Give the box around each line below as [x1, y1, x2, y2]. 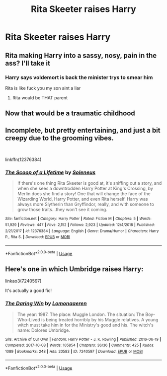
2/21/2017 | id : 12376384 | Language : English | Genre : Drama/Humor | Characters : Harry [5, 228, 159, 233]
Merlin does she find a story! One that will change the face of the [17, 191, 151, 197]
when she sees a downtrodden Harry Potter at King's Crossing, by [17, 185, 153, 192]
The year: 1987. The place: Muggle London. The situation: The [17, 311, 145, 317]
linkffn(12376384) [5, 156, 42, 162]
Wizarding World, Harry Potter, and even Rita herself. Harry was [17, 196, 148, 202]
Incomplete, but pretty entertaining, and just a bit [5, 126, 161, 135]
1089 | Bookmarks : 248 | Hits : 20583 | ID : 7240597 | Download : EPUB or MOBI [5, 349, 143, 354]
